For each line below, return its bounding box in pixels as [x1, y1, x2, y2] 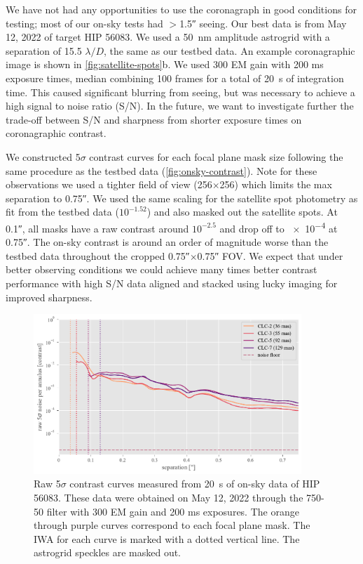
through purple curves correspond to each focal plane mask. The [34, 518, 310, 532]
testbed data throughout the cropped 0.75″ [6, 248, 190, 263]
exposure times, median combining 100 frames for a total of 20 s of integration [6, 70, 344, 85]
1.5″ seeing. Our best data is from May [179, 15, 347, 30]
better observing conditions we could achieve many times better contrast [6, 262, 317, 277]
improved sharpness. [6, 289, 93, 304]
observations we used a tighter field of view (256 [6, 177, 212, 192]
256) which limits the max [219, 177, 332, 192]
